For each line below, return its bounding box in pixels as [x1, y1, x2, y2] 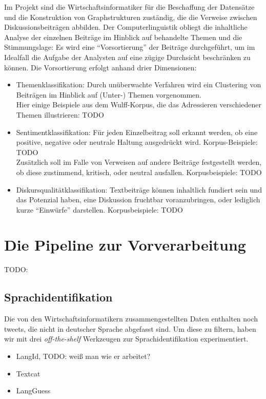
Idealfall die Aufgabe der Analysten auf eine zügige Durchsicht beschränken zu [4, 51, 251, 62]
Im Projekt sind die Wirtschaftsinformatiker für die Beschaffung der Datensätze [4, 2, 255, 12]
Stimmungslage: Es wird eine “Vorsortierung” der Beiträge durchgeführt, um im [4, 42, 255, 52]
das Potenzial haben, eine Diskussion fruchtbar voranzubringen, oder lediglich [16, 194, 260, 205]
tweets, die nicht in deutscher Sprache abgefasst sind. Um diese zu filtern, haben [4, 323, 256, 334]
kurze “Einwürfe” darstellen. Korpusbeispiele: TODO [16, 204, 183, 215]
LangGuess [16, 385, 51, 396]
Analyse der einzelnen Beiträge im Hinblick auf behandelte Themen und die [4, 31, 242, 42]
